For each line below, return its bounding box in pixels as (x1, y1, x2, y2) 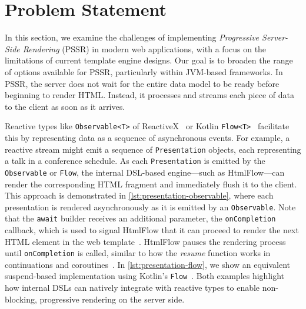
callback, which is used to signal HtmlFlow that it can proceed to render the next (5, 224, 299, 236)
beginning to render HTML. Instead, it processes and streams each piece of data (5, 89, 294, 101)
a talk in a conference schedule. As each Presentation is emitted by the (5, 154, 265, 167)
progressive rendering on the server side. (39, 293, 185, 305)
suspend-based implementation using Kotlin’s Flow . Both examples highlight (5, 270, 284, 282)
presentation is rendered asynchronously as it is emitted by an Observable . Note (5, 200, 296, 213)
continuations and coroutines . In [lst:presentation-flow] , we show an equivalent (5, 258, 291, 270)
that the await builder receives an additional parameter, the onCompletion (5, 212, 276, 224)
